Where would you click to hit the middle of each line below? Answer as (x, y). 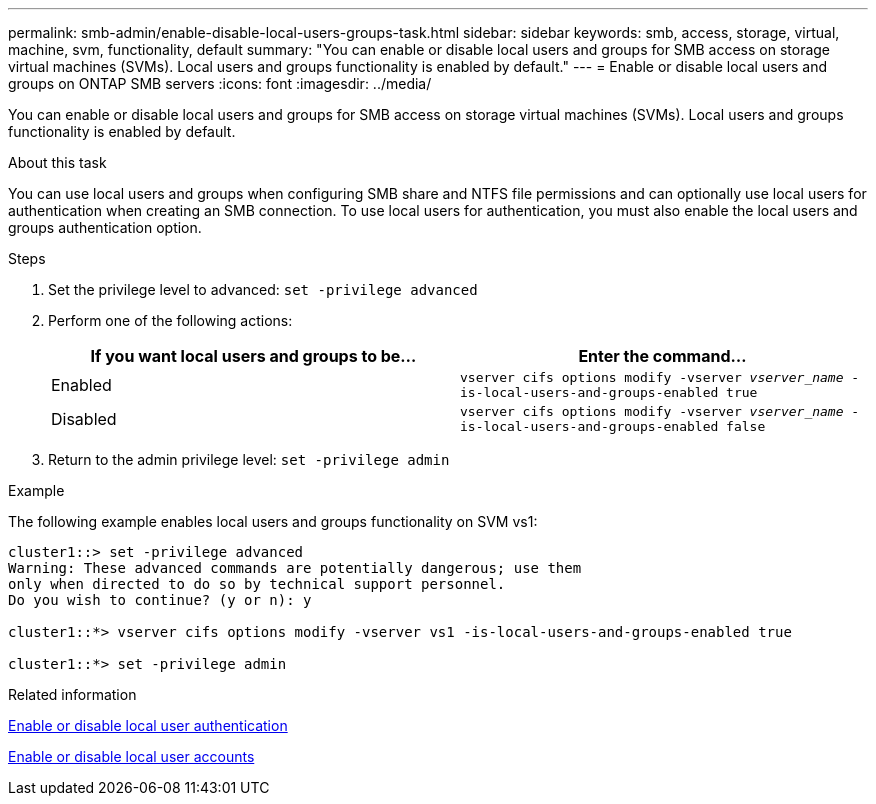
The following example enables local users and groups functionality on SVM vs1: (273, 521)
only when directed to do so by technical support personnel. (257, 584)
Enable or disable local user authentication (148, 725)
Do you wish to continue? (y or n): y (160, 600)
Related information (72, 694)
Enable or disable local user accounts (131, 756)
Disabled (84, 419)
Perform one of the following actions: (170, 320)
